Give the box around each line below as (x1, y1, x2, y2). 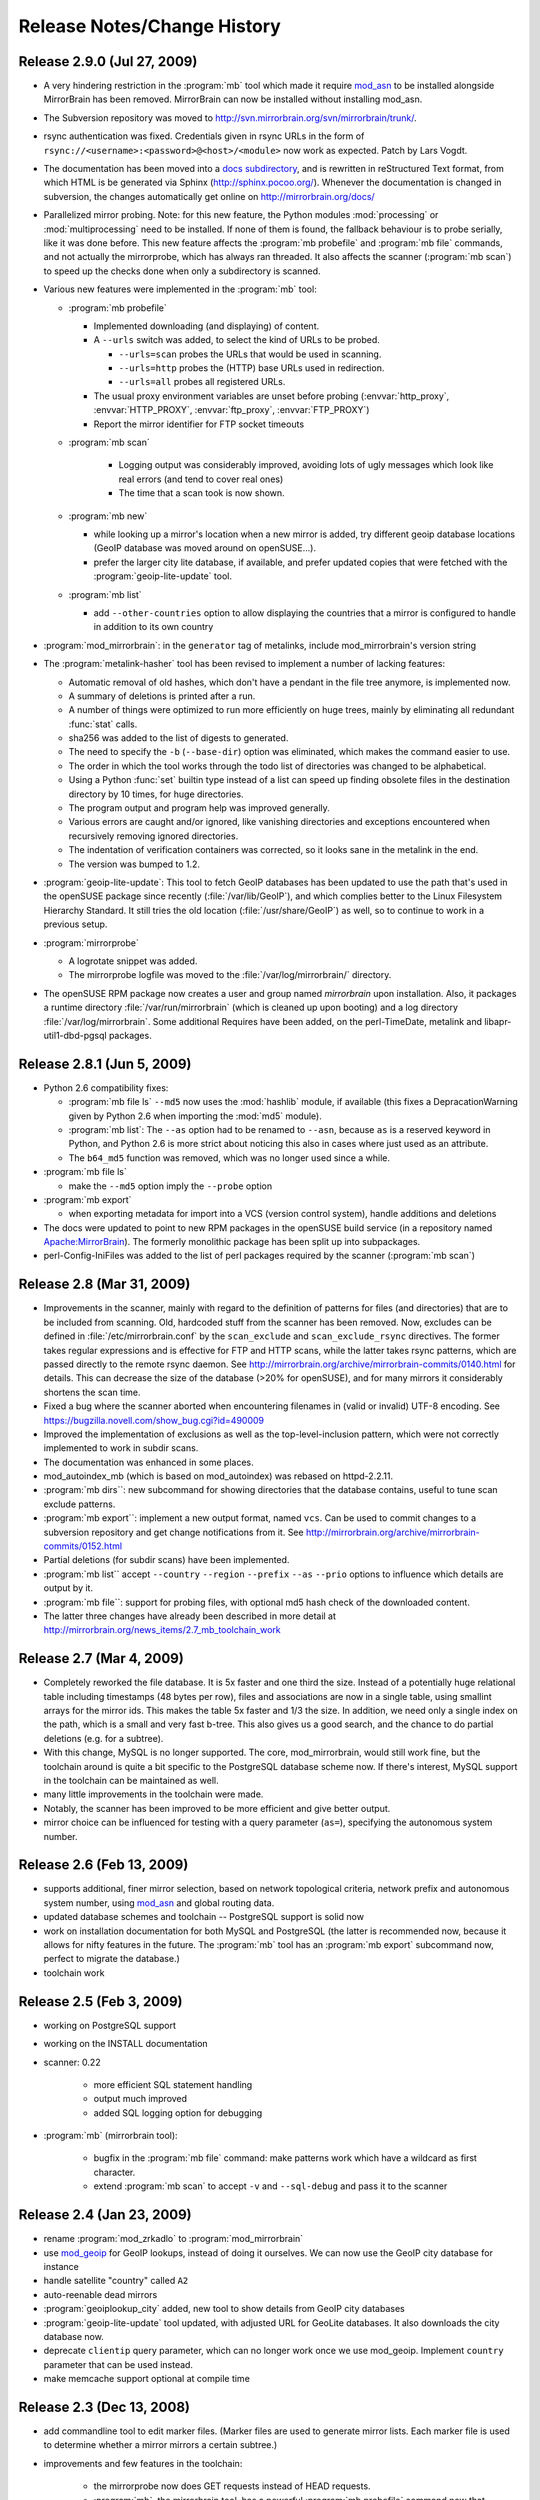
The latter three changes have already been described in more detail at (43, 1610, 337, 1622)
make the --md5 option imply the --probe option (68, 1180, 273, 1192)
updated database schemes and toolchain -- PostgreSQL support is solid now (43, 1911, 365, 1923)
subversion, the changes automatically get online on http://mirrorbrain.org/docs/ (43, 190, 375, 202)
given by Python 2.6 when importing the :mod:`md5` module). (68, 1110, 322, 1122)
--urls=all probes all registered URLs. (118, 376, 286, 388)
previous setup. (43, 918, 108, 930)
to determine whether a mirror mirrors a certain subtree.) (43, 2439, 278, 2451)
